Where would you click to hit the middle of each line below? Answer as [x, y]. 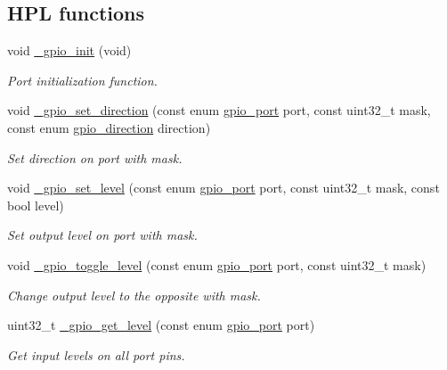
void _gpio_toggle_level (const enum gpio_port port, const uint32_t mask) [217, 264]
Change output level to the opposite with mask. [134, 295]
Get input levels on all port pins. [96, 354]
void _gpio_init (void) [69, 50]
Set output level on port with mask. [102, 235]
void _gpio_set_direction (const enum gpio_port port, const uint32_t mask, [219, 110]
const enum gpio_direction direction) [109, 127]
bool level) [36, 205]
